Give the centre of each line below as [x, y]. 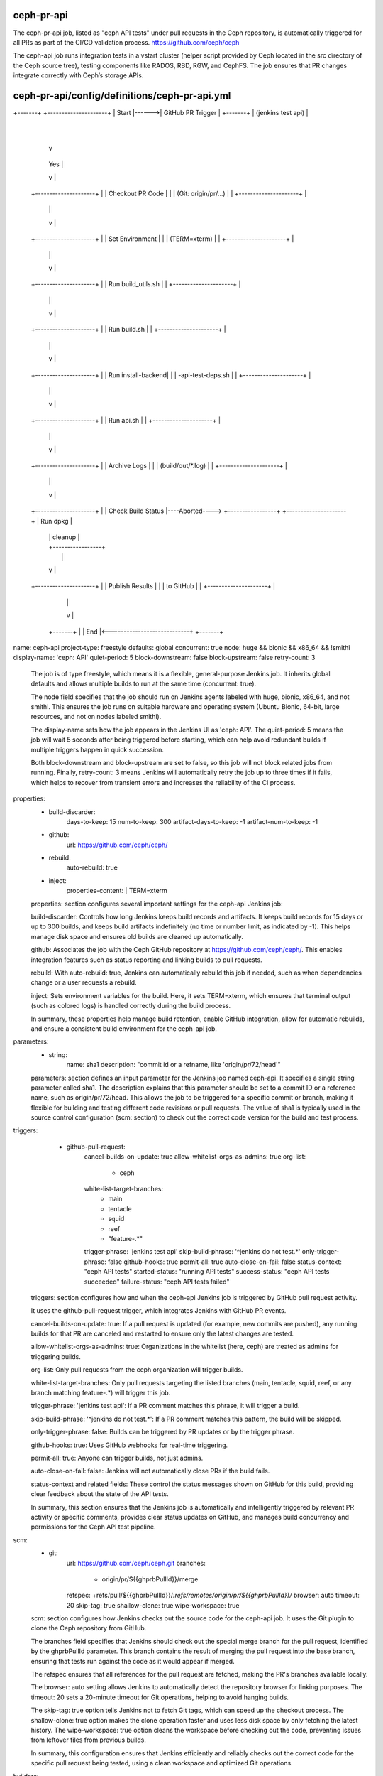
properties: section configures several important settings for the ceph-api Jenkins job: [157, 904]
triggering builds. [56, 1356]
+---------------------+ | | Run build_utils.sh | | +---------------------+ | [136, 284]
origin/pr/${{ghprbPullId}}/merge [150, 1579]
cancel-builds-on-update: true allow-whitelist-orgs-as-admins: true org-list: [195, 1157]
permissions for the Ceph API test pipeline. [93, 1527]
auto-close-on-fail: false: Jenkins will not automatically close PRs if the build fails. [150, 1471]
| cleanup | [64, 537]
